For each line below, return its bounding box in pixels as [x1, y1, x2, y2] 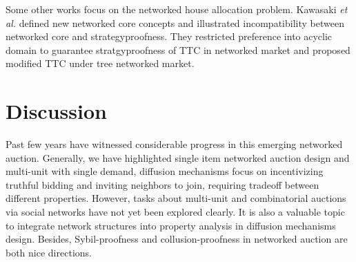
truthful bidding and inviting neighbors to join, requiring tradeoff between [6, 177, 319, 191]
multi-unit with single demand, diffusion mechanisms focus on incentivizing [6, 164, 324, 178]
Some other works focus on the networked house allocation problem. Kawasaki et [6, 2, 348, 16]
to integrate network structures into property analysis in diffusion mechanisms [6, 218, 336, 232]
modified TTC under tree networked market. [6, 56, 195, 71]
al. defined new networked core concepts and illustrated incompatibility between [6, 15, 344, 30]
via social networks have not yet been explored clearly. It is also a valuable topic [6, 205, 345, 219]
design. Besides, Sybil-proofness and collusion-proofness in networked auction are [6, 232, 348, 246]
